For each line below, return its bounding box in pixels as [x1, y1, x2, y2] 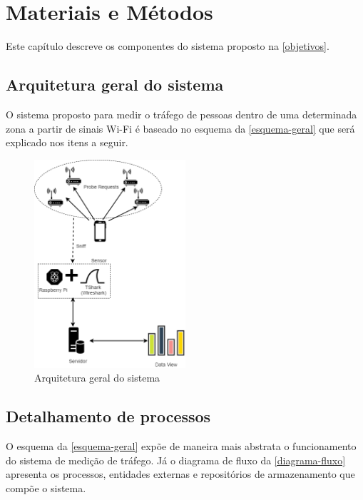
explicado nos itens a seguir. [6, 135, 128, 150]
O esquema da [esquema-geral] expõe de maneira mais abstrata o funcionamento [6, 439, 357, 454]
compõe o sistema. [6, 480, 86, 495]
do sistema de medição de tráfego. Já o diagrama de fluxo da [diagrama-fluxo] [6, 452, 346, 467]
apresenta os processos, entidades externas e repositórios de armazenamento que [6, 466, 355, 481]
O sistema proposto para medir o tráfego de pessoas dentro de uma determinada [6, 106, 357, 121]
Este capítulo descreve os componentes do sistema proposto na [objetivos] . [6, 39, 329, 53]
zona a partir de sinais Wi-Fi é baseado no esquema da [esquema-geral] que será [6, 121, 355, 136]
